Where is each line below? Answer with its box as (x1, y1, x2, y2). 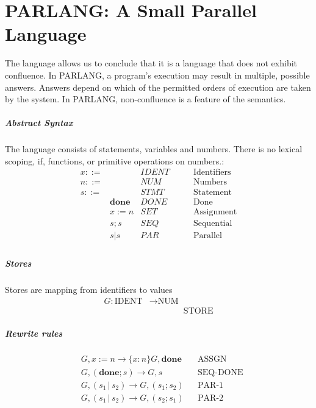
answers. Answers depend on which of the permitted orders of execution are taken (5, 80, 311, 93)
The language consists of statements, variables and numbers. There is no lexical (5, 142, 303, 155)
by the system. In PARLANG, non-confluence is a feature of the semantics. (5, 93, 286, 105)
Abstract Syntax (5, 116, 73, 129)
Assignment (193, 207, 237, 216)
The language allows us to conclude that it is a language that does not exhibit (5, 57, 298, 69)
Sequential (193, 219, 232, 228)
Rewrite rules (5, 326, 63, 339)
